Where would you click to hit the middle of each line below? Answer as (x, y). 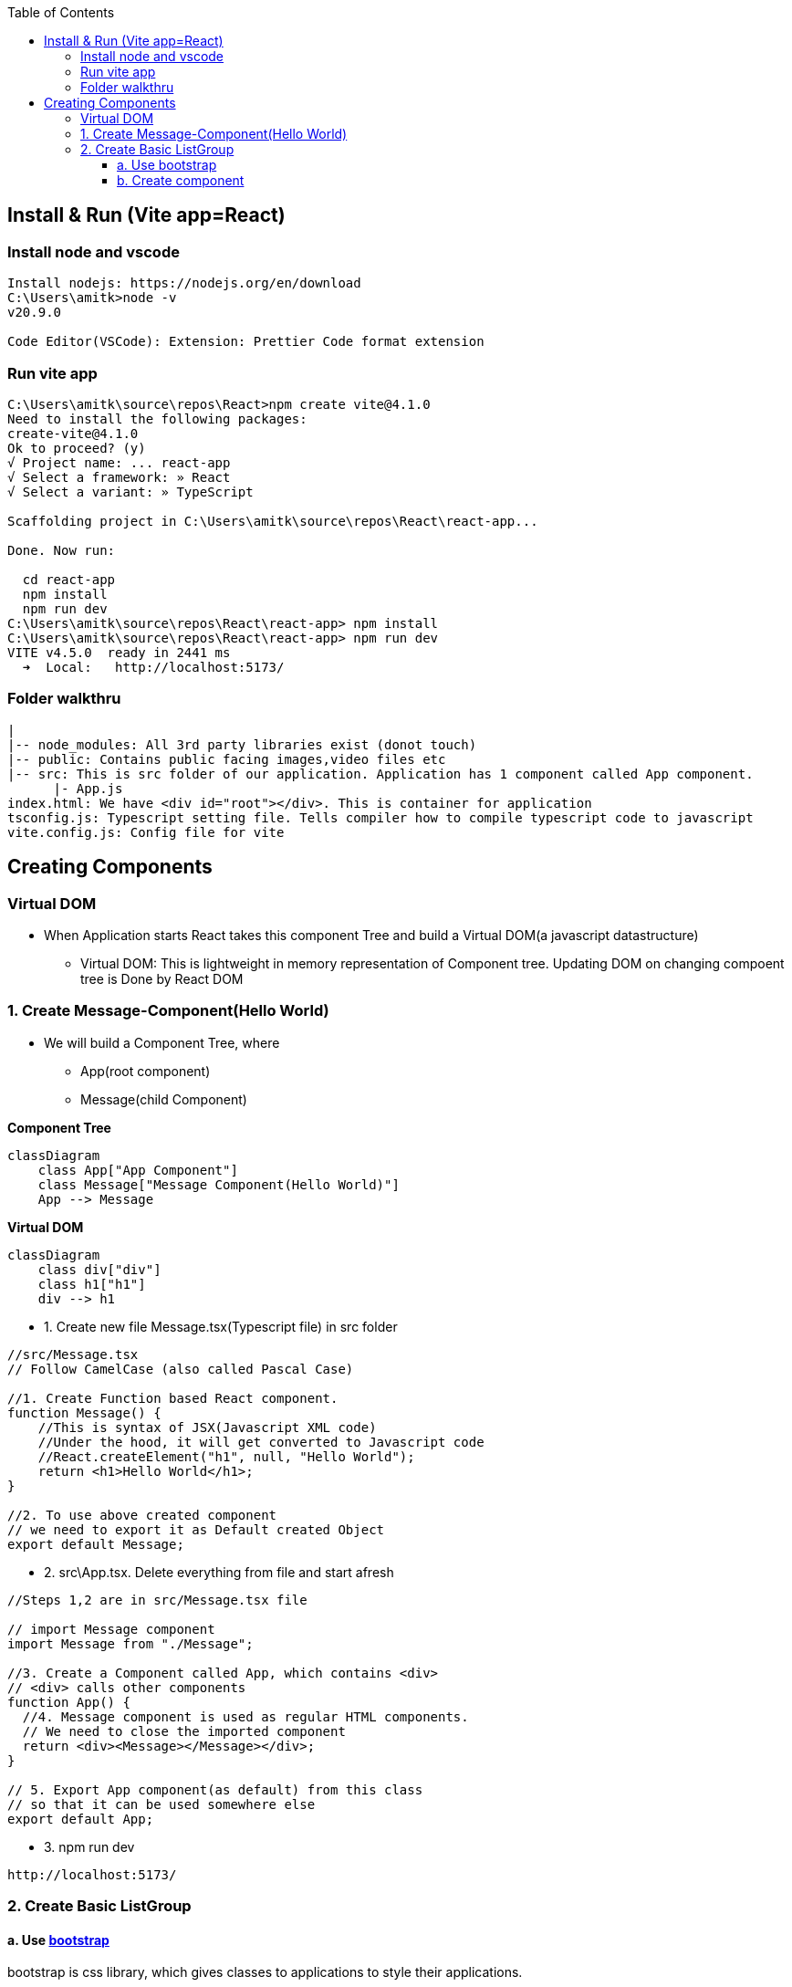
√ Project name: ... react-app (119, 462)
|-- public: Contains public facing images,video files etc (227, 759)
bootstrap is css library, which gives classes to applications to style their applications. (265, 1972)
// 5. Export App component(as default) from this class (215, 1789)
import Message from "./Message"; (130, 1643)
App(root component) (146, 1071)
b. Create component (181, 180)
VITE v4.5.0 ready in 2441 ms (119, 652)
